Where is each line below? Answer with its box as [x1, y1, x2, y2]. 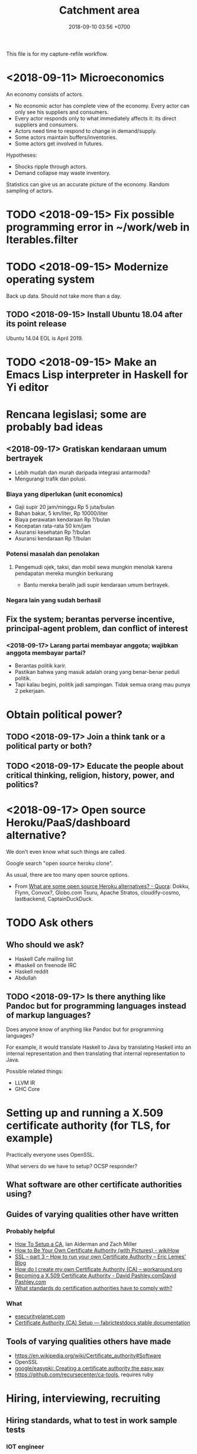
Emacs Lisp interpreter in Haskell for [6, 368, 188, 381]
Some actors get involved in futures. [14, 140, 104, 147]
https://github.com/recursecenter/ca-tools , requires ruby [14, 1371, 154, 1378]
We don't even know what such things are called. [6, 848, 126, 855]
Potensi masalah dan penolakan [6, 550, 100, 558]
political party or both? [6, 741, 92, 751]
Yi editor [6, 381, 49, 394]
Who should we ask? [6, 940, 85, 950]
